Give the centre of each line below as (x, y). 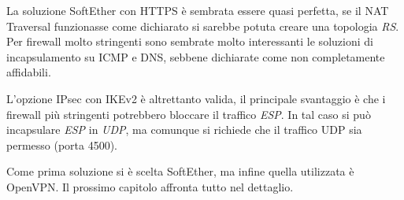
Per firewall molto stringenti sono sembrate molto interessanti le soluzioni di (190, 41)
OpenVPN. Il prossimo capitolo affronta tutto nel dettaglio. (150, 186)
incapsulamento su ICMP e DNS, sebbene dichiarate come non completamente (196, 56)
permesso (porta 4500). (62, 144)
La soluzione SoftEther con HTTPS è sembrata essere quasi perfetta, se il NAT (198, 10)
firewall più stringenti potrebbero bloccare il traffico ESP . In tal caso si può (189, 114)
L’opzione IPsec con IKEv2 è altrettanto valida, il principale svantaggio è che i (196, 98)
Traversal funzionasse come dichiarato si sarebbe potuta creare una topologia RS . (203, 26)
